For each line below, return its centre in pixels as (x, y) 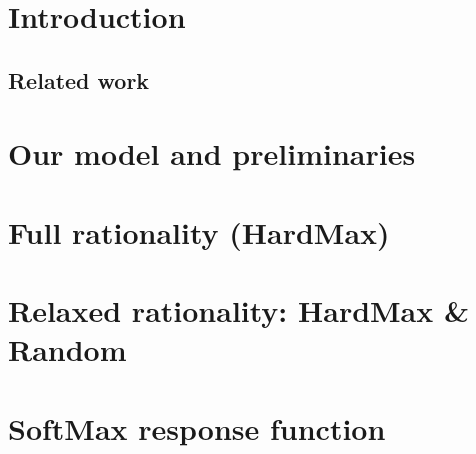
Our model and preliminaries (212, 153)
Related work (79, 79)
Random (67, 349)
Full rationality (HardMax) (199, 231)
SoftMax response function (197, 427)
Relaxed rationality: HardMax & (239, 310)
